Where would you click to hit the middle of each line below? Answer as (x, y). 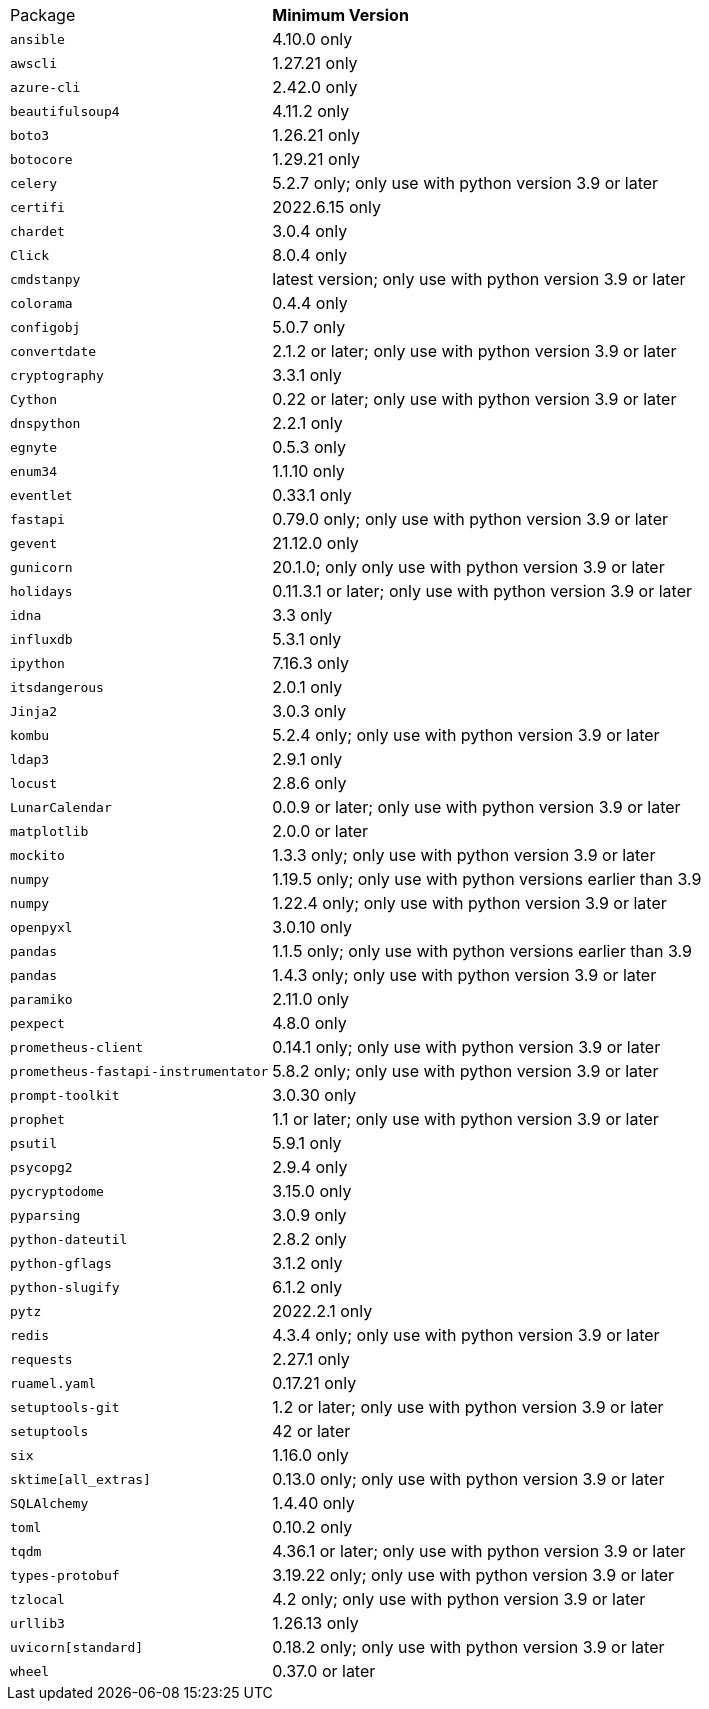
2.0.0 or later (320, 831)
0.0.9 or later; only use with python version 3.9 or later (476, 807)
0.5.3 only (309, 447)
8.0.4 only (310, 255)
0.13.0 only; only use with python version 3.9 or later (468, 1479)
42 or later (311, 1431)
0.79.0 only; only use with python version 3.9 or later (470, 519)
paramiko (41, 999)
